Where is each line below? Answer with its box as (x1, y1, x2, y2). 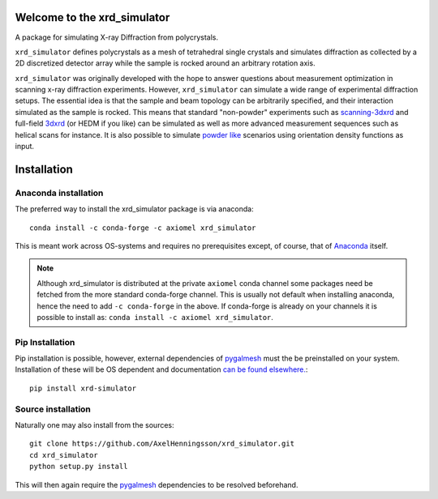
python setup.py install (29, 462, 128, 471)
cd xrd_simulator (29, 450, 98, 459)
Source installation (15, 403, 91, 415)
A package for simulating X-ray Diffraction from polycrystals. (15, 32, 219, 42)
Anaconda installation (15, 187, 104, 198)
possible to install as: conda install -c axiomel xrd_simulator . (36, 312, 273, 322)
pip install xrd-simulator (29, 383, 137, 393)
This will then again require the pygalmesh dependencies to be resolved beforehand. (15, 480, 298, 489)
